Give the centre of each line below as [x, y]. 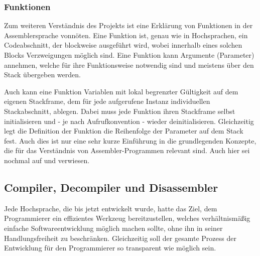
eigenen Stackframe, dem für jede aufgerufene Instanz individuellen [107, 101]
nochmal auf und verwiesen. [47, 160]
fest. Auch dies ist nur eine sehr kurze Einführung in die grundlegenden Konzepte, [130, 140]
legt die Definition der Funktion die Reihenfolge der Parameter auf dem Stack [124, 131]
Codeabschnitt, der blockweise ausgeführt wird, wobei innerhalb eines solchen [123, 45]
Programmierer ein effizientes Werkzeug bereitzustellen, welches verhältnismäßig [127, 218]
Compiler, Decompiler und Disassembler [111, 187]
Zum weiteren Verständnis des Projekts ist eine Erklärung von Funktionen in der [128, 25]
